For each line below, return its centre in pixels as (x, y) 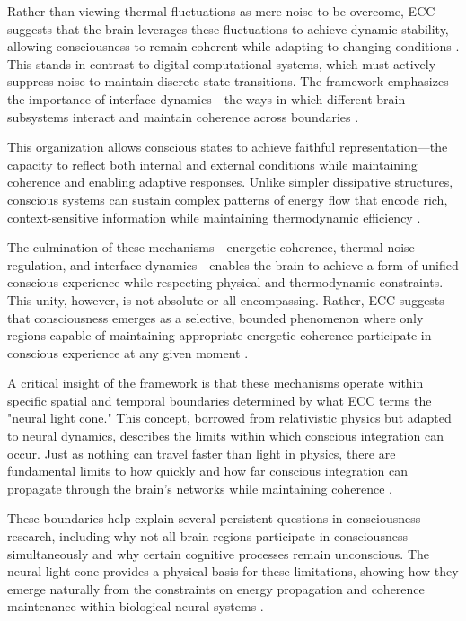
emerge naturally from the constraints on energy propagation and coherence (216, 588)
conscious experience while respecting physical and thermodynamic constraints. (225, 282)
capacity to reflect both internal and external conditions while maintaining (212, 164)
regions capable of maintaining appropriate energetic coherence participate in (220, 335)
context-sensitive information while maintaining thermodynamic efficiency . (214, 217)
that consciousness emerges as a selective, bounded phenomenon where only (215, 317)
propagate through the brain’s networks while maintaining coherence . (200, 488)
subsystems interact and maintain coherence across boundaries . (183, 116)
